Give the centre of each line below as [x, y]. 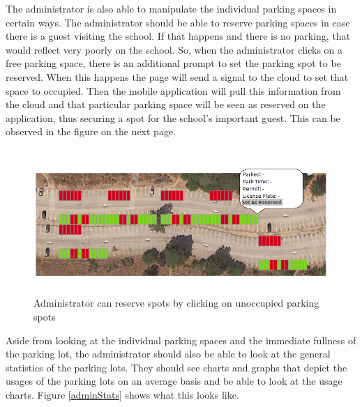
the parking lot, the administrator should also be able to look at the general [168, 354]
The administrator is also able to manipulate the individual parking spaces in [171, 8]
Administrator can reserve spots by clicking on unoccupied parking [176, 303]
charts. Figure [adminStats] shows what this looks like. [122, 394]
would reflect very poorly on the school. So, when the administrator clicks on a [174, 49]
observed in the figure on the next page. [91, 131]
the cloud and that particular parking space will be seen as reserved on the [166, 104]
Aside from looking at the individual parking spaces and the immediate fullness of [181, 340]
